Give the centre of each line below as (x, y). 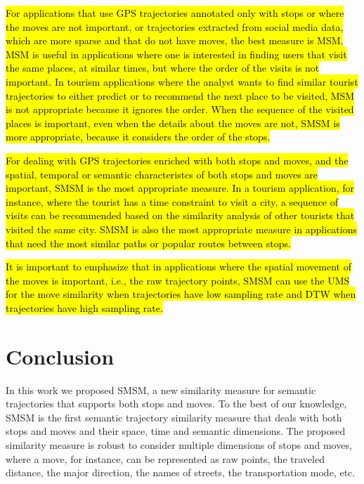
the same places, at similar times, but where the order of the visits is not (163, 68)
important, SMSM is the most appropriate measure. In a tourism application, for (180, 188)
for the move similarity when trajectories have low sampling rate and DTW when (181, 294)
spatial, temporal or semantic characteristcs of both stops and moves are (162, 174)
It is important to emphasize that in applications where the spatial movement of (178, 267)
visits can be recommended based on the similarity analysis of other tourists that (180, 215)
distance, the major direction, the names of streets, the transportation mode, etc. (181, 472)
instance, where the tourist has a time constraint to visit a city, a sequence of (172, 201)
